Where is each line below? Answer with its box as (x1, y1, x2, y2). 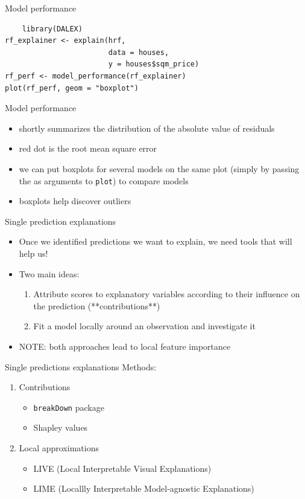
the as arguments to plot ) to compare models (19, 174, 189, 187)
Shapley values (33, 421, 88, 434)
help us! (19, 246, 48, 259)
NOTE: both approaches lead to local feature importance (19, 340, 231, 352)
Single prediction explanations (5, 214, 116, 227)
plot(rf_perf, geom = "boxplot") (5, 83, 139, 92)
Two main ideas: (19, 267, 80, 280)
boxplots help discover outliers (19, 195, 131, 207)
